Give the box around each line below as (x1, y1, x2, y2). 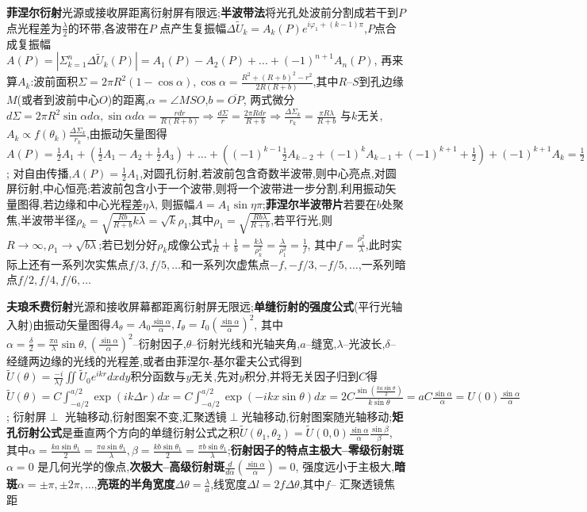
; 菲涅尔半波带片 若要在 (262, 195, 377, 212)
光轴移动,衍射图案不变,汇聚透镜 (64, 408, 227, 425)
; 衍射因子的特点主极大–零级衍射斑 (227, 441, 404, 458)
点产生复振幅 (159, 19, 227, 36)
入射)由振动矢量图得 (6, 315, 111, 332)
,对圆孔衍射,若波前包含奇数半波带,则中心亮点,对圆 (140, 164, 397, 181)
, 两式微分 (243, 91, 295, 108)
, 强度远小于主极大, (295, 458, 395, 475)
